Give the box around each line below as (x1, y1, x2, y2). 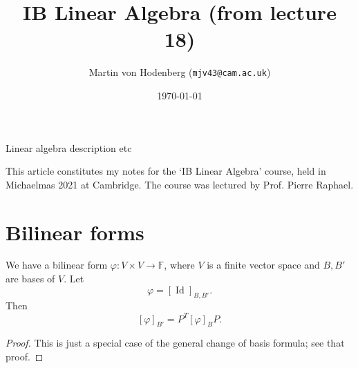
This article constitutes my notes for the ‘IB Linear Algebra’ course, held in (6, 164, 326, 178)
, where (164, 258, 195, 272)
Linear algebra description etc (6, 140, 132, 155)
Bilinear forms (6, 217, 144, 246)
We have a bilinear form (6, 258, 108, 272)
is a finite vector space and (207, 258, 320, 272)
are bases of (6, 271, 55, 286)
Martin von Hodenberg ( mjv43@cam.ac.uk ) (88, 65, 271, 79)
